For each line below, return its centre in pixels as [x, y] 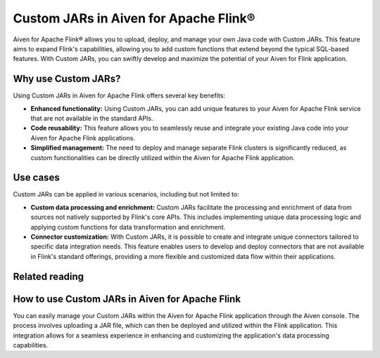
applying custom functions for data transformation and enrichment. [128, 227]
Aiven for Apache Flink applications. [83, 138]
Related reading [49, 276]
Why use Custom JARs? [67, 79]
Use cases [36, 178]
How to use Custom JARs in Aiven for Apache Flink [127, 299]
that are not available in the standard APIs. [92, 119]
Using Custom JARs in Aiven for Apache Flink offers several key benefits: [119, 95]
